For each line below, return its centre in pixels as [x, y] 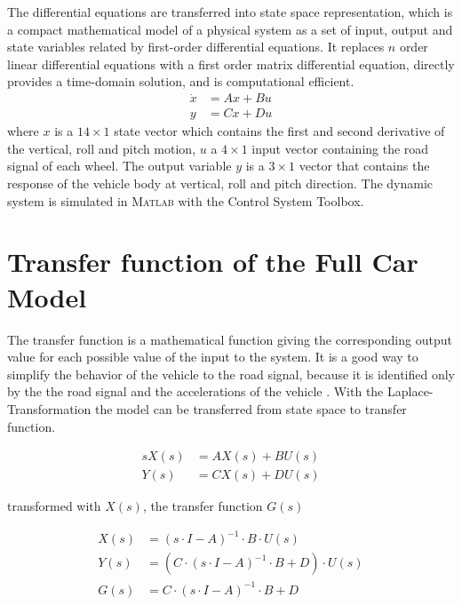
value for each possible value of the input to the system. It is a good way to [213, 357]
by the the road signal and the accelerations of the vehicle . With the [195, 391]
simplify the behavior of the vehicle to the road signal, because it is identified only [231, 374]
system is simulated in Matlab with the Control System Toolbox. [186, 200]
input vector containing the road [340, 148]
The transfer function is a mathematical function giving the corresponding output [230, 339]
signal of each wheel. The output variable [119, 166]
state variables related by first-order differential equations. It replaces [196, 47]
